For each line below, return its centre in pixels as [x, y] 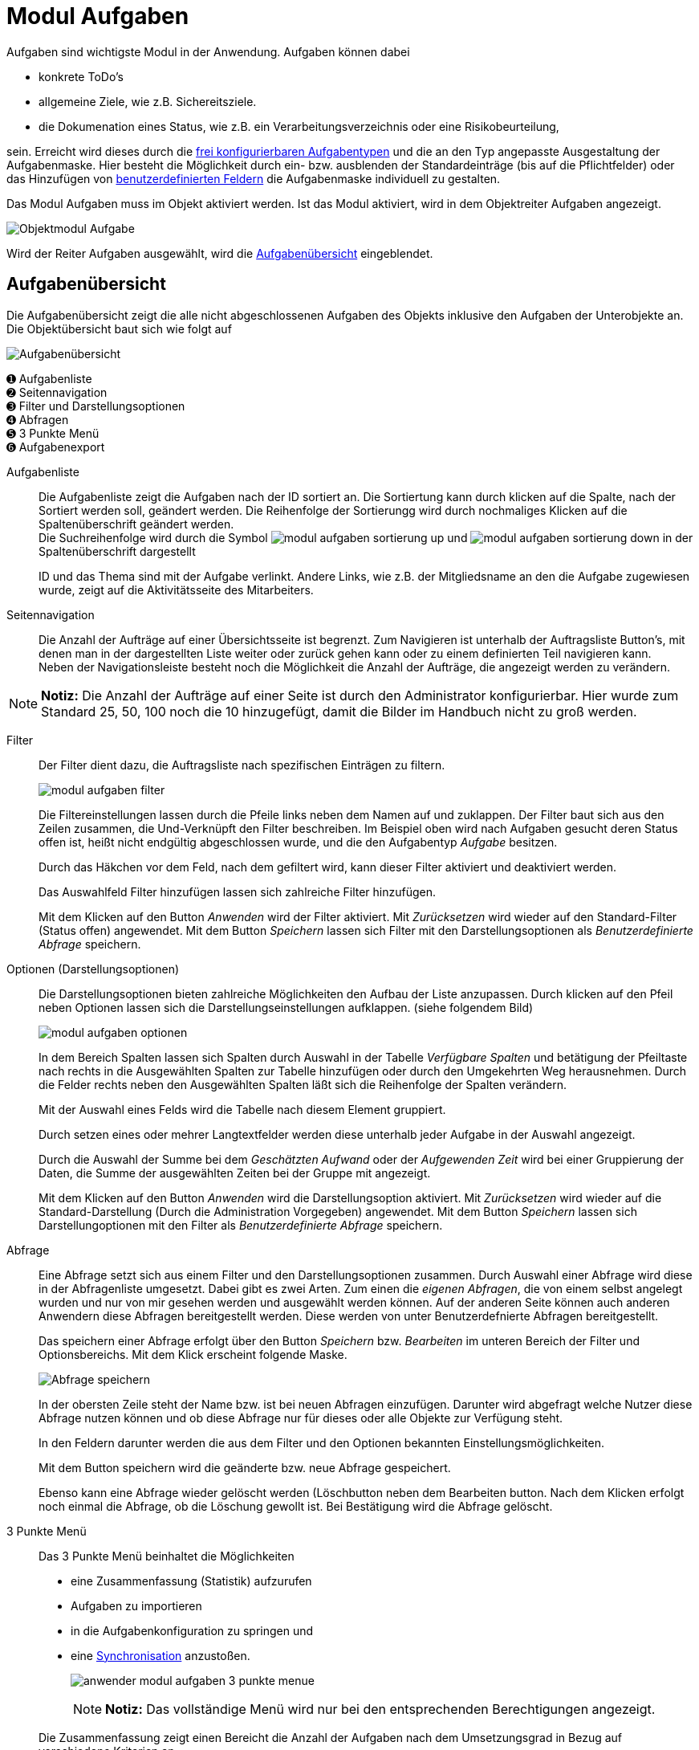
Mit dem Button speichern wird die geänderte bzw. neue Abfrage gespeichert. [245, 1467]
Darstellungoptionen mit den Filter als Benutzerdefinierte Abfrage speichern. [241, 1225]
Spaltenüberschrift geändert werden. [136, 524]
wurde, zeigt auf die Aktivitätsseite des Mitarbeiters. [176, 589]
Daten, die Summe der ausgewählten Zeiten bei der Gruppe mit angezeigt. [235, 1173]
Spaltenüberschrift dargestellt [117, 551]
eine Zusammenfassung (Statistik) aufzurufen [191, 1581]
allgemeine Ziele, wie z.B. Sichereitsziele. [148, 101]
